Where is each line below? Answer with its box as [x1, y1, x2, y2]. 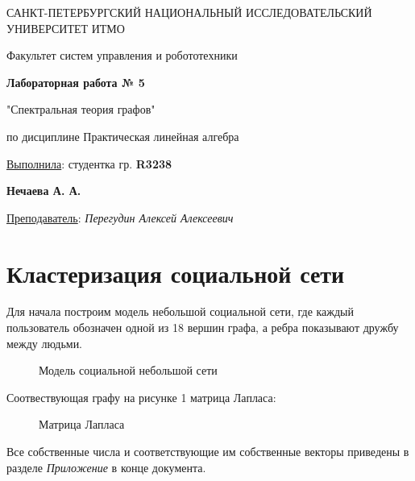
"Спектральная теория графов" [6, 101, 156, 118]
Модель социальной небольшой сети [39, 362, 218, 379]
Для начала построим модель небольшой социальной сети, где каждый [6, 303, 355, 320]
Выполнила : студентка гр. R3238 [6, 155, 172, 172]
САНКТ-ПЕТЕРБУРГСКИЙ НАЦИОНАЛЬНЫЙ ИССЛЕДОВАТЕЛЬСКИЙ [6, 4, 372, 20]
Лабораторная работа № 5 [6, 73, 145, 90]
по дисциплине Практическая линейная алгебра [6, 127, 239, 144]
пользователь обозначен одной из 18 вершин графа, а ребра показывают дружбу [6, 319, 399, 336]
